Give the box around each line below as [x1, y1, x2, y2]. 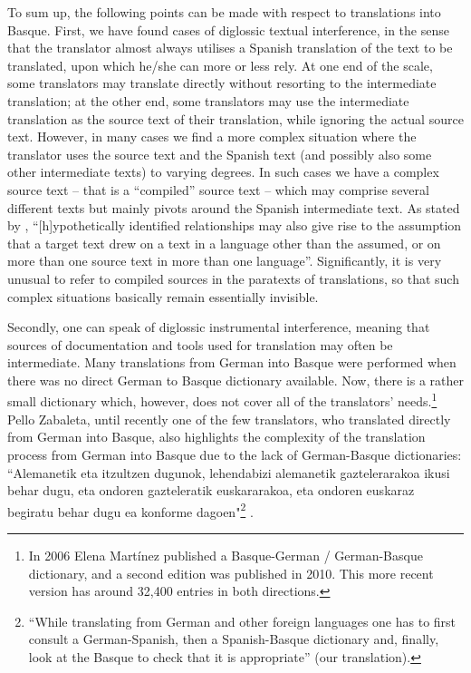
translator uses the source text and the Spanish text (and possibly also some [7, 144, 432, 163]
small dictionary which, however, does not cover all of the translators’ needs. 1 [7, 389, 437, 411]
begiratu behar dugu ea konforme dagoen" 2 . [7, 499, 254, 521]
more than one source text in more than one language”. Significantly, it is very [7, 251, 442, 270]
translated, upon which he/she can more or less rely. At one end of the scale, [7, 55, 433, 74]
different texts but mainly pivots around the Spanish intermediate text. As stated [7, 198, 460, 217]
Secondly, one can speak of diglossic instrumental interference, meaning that [7, 317, 430, 336]
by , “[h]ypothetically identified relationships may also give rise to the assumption [7, 216, 462, 235]
